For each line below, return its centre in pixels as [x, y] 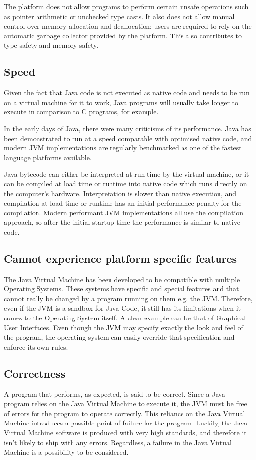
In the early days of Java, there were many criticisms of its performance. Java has [128, 128]
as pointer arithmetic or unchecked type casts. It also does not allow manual [119, 16]
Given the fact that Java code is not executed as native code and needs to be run [127, 92]
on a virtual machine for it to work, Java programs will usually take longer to [121, 102]
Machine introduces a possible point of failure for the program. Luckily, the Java [126, 423]
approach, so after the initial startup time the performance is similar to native [122, 222]
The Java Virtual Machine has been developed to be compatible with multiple [122, 279]
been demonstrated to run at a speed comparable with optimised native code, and [128, 138]
